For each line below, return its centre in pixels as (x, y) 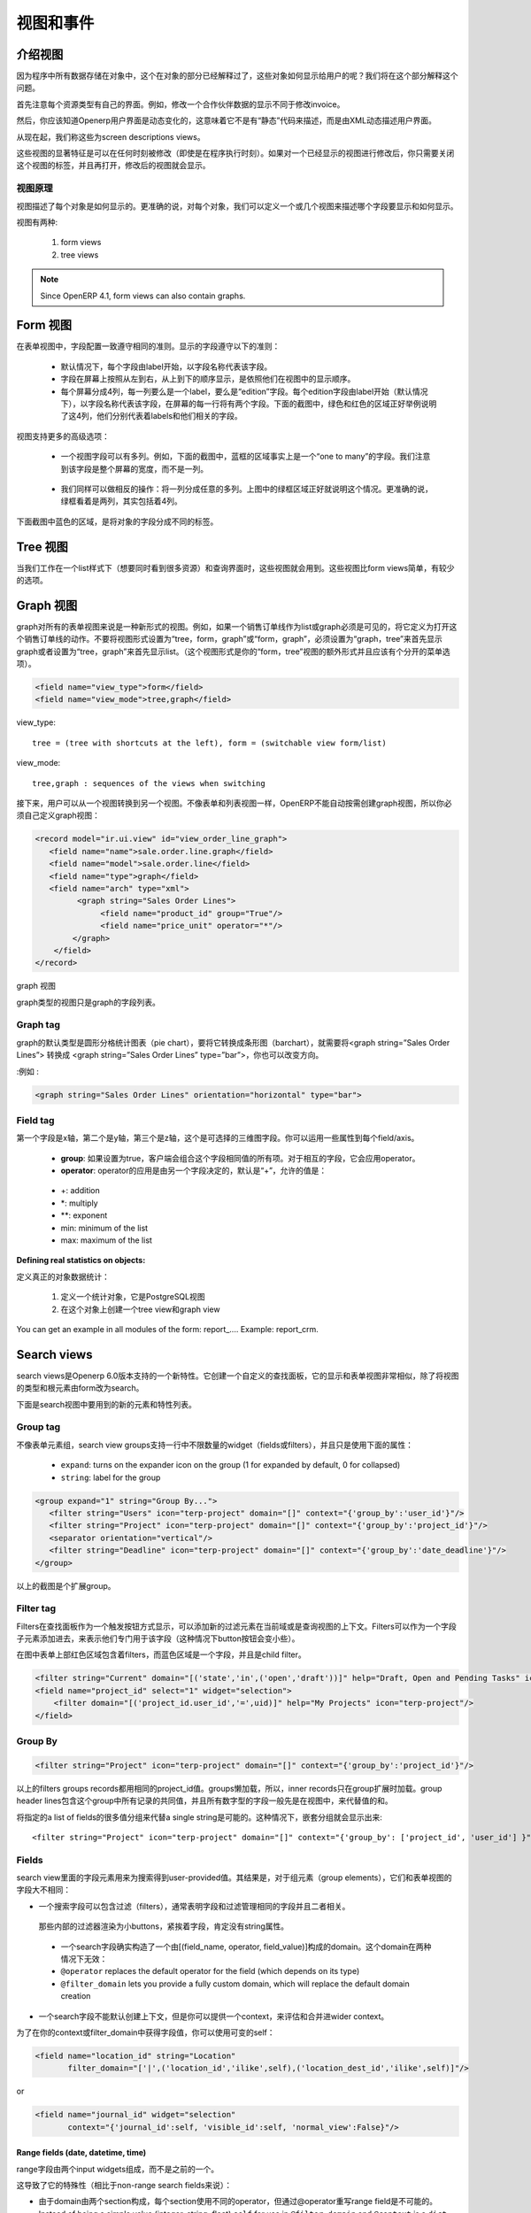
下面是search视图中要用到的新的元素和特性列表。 (106, 1404)
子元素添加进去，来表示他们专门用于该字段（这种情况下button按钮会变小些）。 (158, 1639)
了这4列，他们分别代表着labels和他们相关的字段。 (151, 416)
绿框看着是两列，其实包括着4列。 (122, 501)
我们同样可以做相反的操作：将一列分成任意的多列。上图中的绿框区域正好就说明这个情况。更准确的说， (246, 489)
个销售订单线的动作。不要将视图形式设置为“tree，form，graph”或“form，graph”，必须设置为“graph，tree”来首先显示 (229, 639)
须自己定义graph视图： (58, 815)
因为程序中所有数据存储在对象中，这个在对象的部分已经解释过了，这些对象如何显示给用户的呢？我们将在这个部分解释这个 (237, 76)
